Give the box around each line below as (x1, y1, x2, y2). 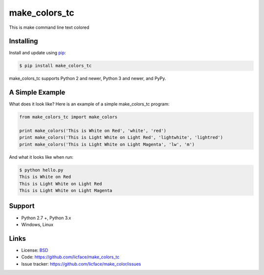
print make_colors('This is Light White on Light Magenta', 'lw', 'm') (19, 142, 195, 147)
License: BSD (21, 247, 48, 253)
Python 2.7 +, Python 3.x (21, 215, 71, 221)
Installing (9, 37, 39, 45)
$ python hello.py (19, 167, 64, 173)
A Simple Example (9, 88, 66, 97)
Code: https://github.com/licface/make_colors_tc (21, 254, 120, 260)
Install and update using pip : (9, 50, 66, 56)
